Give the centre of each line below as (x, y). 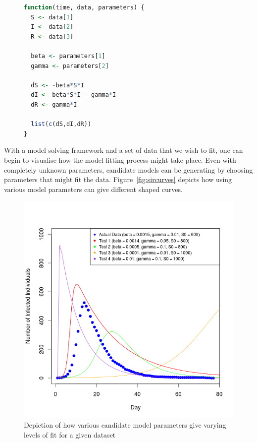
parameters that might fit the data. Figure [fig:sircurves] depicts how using (118, 179)
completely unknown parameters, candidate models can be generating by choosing (128, 169)
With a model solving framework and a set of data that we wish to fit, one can (124, 150)
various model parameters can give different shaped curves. (93, 189)
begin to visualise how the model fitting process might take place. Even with (120, 159)
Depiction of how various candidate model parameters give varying (125, 425)
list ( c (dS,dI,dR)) (61, 124)
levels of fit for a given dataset (70, 434)
